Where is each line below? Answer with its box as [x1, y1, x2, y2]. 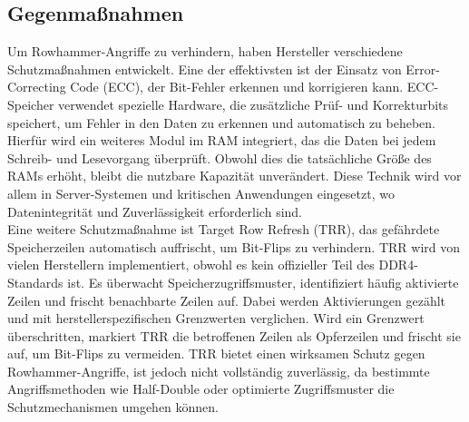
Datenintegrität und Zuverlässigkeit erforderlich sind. [7, 201, 302, 221]
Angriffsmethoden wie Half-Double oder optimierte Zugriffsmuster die [7, 379, 395, 398]
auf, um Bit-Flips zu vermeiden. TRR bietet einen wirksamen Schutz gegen [7, 344, 425, 363]
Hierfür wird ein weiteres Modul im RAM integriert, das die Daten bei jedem [7, 131, 436, 150]
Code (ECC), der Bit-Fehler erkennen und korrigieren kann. [70, 77, 404, 96]
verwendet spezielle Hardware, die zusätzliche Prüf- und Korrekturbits [58, 94, 449, 113]
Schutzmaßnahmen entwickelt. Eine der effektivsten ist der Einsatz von [7, 59, 402, 78]
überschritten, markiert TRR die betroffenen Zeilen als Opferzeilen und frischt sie [7, 326, 461, 345]
